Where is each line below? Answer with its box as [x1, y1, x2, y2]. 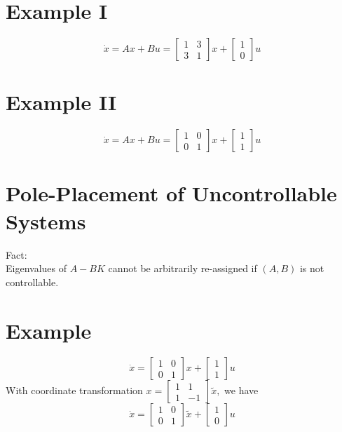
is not [299, 261, 324, 276]
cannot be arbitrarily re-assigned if [108, 261, 257, 276]
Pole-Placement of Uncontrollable [6, 179, 337, 208]
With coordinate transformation [6, 383, 143, 398]
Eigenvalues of [6, 261, 67, 276]
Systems [6, 206, 86, 235]
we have [224, 383, 259, 398]
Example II [6, 88, 117, 116]
